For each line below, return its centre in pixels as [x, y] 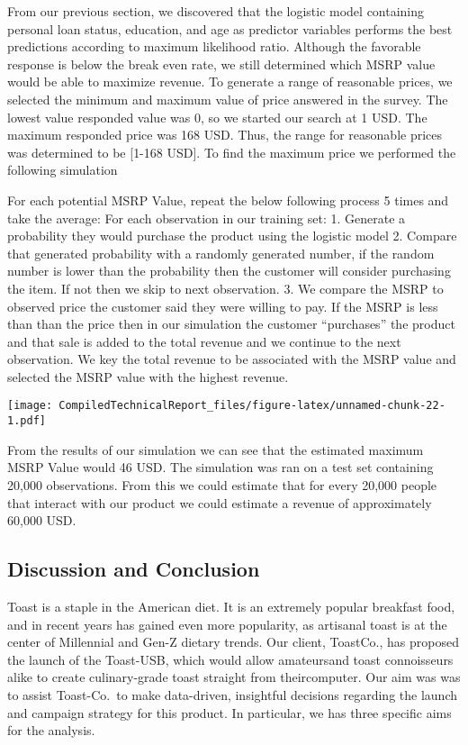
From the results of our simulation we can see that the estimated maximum [216, 449]
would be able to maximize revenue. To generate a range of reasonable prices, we [230, 82]
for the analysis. [51, 730]
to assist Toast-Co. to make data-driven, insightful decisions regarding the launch [232, 694]
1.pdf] [27, 421]
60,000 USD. [42, 520]
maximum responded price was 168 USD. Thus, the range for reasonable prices [225, 135]
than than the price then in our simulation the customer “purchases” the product [231, 324]
